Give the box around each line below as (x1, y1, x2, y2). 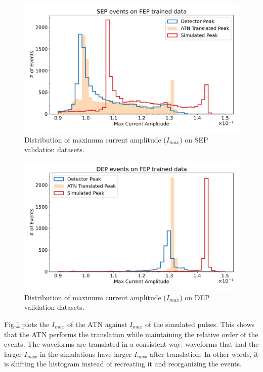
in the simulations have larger (39, 348, 132, 359)
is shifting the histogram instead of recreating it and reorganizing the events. (4, 358, 242, 369)
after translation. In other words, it (149, 348, 259, 359)
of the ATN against (67, 319, 127, 330)
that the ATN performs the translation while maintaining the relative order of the (4, 329, 258, 339)
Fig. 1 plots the (4, 319, 50, 330)
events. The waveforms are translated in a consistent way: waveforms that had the (4, 339, 259, 349)
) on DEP (180, 292, 210, 302)
